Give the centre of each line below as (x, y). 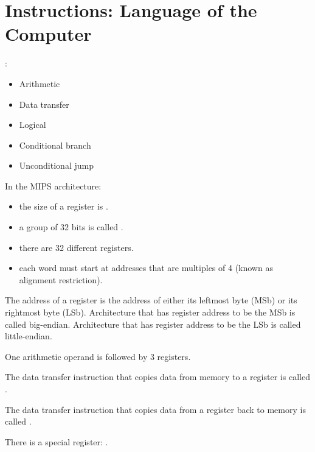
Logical (33, 125)
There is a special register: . (57, 441)
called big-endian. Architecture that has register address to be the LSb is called (153, 324)
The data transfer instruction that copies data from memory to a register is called (157, 377)
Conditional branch (55, 145)
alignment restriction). (61, 279)
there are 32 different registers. (76, 247)
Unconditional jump (56, 165)
